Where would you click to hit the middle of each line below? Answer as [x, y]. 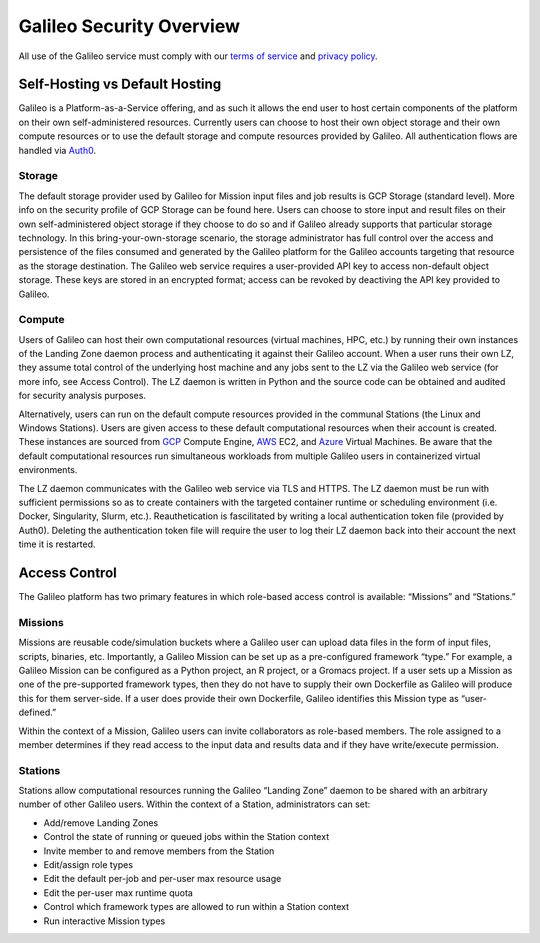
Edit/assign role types [88, 864]
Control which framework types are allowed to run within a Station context [196, 907]
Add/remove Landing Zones [101, 822]
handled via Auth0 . [57, 150]
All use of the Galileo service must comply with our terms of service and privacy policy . [198, 56]
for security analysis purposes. [82, 396]
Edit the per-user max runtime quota [118, 892]
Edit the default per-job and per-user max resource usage [162, 879]
